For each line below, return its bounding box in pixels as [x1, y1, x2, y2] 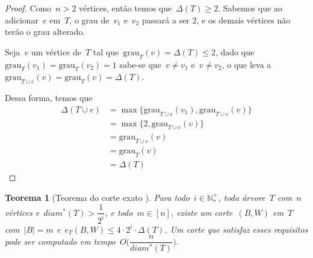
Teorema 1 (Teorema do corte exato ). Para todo [5, 191, 190, 203]
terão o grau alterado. [5, 25, 85, 38]
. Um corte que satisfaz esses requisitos [164, 223, 308, 235]
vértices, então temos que [79, 2, 172, 14]
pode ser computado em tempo [5, 235, 116, 247]
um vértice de [31, 45, 81, 58]
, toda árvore [218, 191, 265, 203]
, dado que [215, 45, 255, 58]
